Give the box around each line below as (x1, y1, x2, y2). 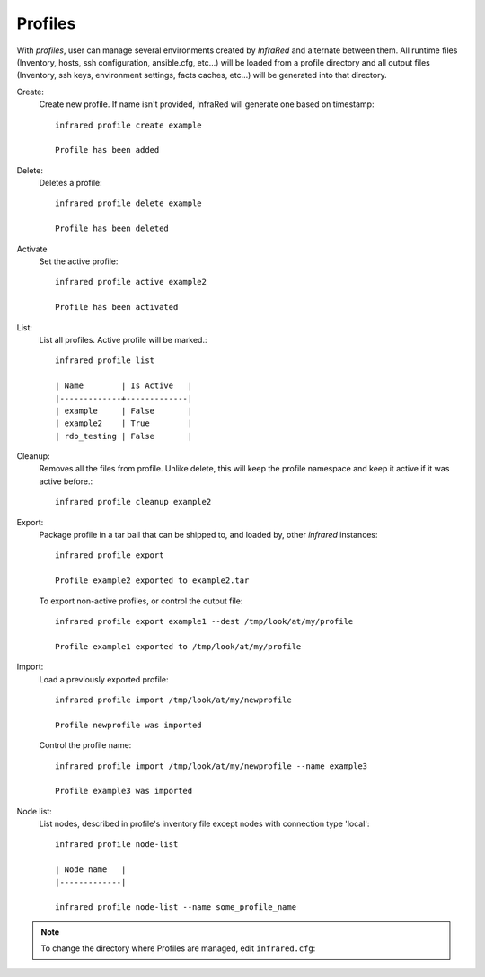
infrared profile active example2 (55, 277, 207, 287)
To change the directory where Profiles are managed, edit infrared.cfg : (40, 943, 316, 954)
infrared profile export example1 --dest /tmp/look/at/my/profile (55, 616, 354, 626)
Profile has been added (55, 145, 160, 155)
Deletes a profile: (39, 178, 102, 189)
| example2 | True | (55, 418, 193, 428)
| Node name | (55, 865, 127, 875)
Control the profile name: (39, 740, 132, 751)
